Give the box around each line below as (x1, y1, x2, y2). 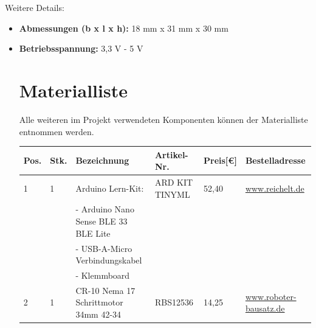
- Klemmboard (75, 268, 130, 281)
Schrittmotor (75, 296, 123, 309)
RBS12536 (154, 296, 193, 309)
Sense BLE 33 (75, 215, 128, 228)
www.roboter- (245, 290, 297, 302)
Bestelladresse (245, 154, 306, 167)
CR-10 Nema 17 (75, 284, 136, 296)
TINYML (154, 187, 190, 200)
